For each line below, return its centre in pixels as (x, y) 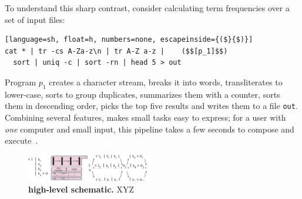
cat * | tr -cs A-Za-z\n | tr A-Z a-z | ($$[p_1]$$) (116, 51)
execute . (21, 140)
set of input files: (35, 19)
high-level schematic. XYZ (81, 189)
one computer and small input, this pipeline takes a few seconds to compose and (150, 129)
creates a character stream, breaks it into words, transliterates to (166, 82)
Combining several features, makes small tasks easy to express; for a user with (145, 117)
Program (21, 82)
